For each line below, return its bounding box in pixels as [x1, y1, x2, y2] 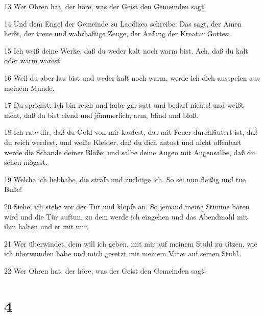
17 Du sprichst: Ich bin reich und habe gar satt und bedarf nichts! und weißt [4, 100, 244, 110]
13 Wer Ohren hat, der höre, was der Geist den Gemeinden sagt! [4, 1, 206, 11]
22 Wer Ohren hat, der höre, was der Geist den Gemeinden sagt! [4, 265, 206, 276]
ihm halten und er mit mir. [4, 221, 89, 232]
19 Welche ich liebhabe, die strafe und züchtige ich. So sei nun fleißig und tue [4, 174, 246, 184]
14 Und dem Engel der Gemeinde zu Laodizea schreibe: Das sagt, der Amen [4, 18, 242, 29]
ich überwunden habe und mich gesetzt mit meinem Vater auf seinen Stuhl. [4, 248, 241, 259]
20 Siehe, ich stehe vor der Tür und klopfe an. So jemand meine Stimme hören [4, 201, 250, 211]
